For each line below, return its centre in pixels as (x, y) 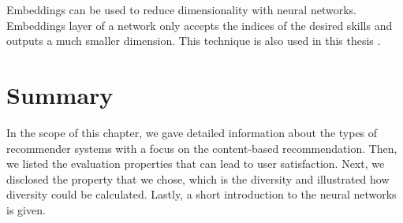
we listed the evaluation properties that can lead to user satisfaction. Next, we (196, 164)
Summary (60, 94)
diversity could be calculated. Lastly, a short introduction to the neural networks (201, 194)
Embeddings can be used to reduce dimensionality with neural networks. (181, 9)
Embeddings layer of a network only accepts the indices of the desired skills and (200, 25)
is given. (26, 209)
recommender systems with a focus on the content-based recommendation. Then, (202, 148)
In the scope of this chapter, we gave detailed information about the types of (192, 132)
